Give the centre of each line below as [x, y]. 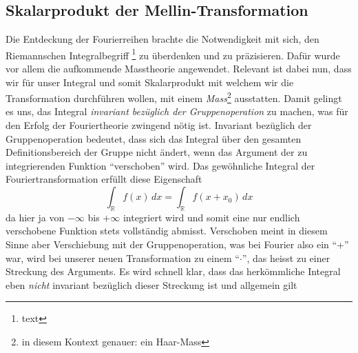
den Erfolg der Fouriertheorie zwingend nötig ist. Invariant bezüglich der [159, 125]
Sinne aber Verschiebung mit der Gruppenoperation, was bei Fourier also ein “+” [177, 244]
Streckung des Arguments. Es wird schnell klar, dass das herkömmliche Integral [173, 271]
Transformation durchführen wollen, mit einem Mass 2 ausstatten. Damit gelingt [174, 97]
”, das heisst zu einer [286, 258]
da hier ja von [35, 217]
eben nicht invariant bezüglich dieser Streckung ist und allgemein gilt [151, 284]
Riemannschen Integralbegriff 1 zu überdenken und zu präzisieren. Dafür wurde [173, 54]
